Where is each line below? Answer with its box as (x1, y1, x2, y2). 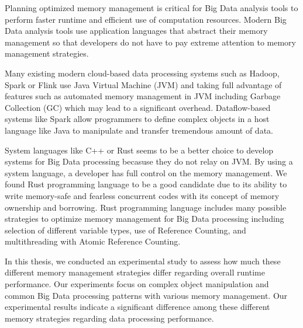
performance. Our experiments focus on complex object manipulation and (5, 278, 269, 290)
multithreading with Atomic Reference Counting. (5, 235, 181, 247)
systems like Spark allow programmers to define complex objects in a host (5, 113, 270, 125)
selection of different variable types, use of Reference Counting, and (5, 224, 246, 236)
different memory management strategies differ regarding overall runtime (5, 266, 265, 278)
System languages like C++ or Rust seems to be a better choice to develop (5, 144, 274, 156)
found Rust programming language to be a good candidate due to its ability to (5, 178, 287, 190)
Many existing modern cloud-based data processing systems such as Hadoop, (5, 67, 280, 79)
